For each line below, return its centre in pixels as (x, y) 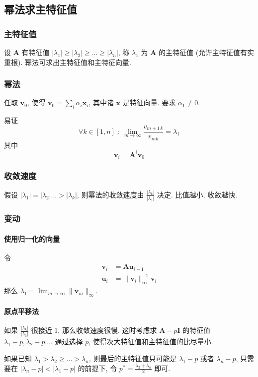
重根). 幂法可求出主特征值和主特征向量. (68, 62)
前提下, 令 (101, 368)
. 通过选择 (67, 342)
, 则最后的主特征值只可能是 (133, 358)
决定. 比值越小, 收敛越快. (197, 194)
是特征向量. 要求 (149, 102)
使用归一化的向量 (32, 238)
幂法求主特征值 (41, 9)
